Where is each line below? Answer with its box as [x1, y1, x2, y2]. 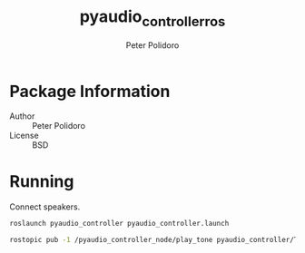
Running [9, 171, 74, 192]
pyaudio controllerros [79, 6, 226, 30]
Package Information [9, 81, 171, 102]
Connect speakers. [9, 201, 81, 212]
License [9, 130, 39, 141]
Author [9, 111, 35, 122]
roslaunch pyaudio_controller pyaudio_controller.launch [9, 219, 230, 229]
